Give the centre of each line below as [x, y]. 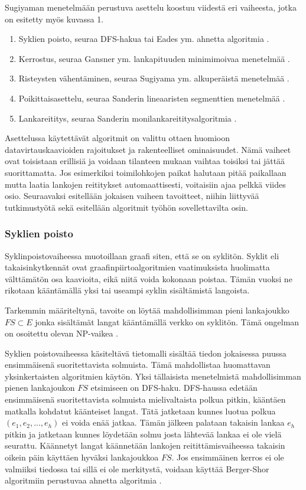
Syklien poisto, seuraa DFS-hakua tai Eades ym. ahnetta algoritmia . [144, 39]
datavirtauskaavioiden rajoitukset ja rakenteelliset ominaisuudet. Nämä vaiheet [148, 149]
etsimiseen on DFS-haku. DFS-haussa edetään [174, 388]
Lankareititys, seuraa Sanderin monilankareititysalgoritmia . [128, 118]
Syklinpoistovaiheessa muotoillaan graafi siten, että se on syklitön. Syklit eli [142, 255]
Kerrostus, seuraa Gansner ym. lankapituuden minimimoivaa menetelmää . [154, 58]
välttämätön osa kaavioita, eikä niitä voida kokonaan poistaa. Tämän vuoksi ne [149, 278]
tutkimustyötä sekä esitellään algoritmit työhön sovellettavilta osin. [126, 207]
